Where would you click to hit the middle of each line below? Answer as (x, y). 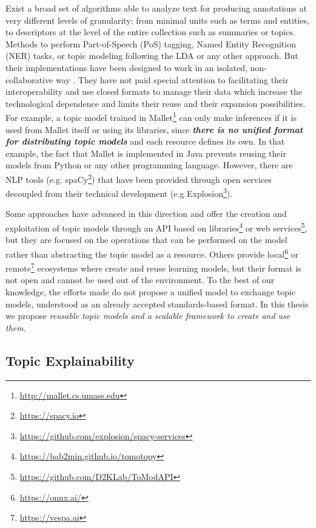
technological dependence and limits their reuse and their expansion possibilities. (156, 103)
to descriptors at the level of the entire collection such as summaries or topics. (150, 32)
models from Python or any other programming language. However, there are (149, 165)
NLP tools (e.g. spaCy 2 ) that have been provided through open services (139, 178)
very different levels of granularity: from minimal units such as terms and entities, (157, 20)
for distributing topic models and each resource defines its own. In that (145, 141)
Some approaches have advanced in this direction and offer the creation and (146, 214)
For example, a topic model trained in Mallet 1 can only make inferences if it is (151, 116)
